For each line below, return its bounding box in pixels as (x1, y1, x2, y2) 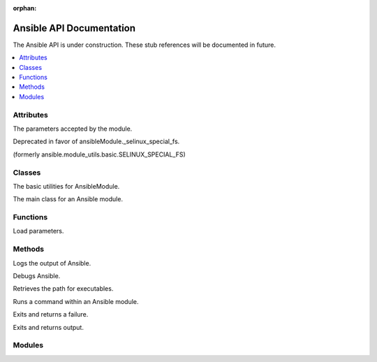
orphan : (13, 4, 37, 12)
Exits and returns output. (13, 323, 84, 331)
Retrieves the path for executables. (13, 284, 114, 293)
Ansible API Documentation (13, 22, 136, 34)
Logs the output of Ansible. (13, 259, 91, 267)
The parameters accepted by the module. (13, 124, 133, 133)
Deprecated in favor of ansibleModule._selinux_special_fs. (13, 137, 180, 146)
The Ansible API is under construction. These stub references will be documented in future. (13, 41, 276, 49)
